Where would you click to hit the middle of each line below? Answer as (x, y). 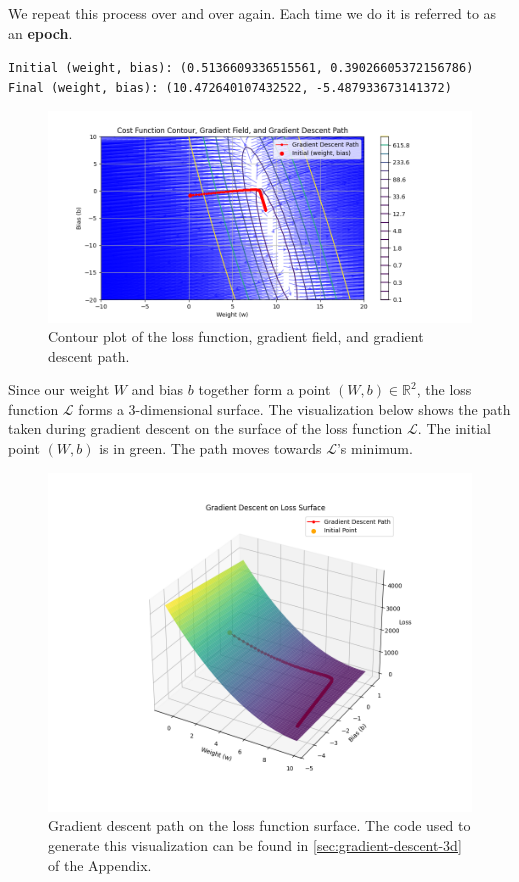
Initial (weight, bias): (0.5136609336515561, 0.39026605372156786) (241, 68)
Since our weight (59, 389)
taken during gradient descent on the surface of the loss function (205, 428)
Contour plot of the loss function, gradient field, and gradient (236, 336)
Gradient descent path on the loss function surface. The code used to (259, 825)
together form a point (264, 389)
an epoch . (40, 32)
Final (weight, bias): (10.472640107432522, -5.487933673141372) (230, 87)
